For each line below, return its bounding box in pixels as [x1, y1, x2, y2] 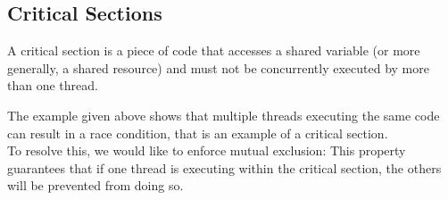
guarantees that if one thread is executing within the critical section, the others [7, 158, 442, 177]
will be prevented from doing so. [7, 176, 184, 195]
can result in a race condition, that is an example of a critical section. [7, 123, 388, 142]
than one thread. [7, 76, 98, 95]
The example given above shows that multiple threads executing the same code [7, 105, 440, 124]
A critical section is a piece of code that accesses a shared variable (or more [7, 41, 420, 60]
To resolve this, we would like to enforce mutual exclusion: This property [7, 141, 406, 160]
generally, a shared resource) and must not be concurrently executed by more [7, 58, 429, 77]
